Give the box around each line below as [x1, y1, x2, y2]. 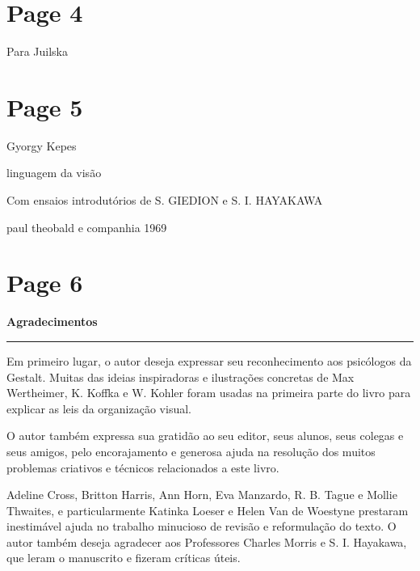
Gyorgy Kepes [6, 137, 77, 154]
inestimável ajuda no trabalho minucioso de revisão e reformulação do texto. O [6, 518, 397, 535]
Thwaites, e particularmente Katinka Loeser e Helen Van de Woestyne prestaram [6, 501, 409, 518]
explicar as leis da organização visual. [6, 400, 191, 417]
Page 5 [6, 90, 83, 123]
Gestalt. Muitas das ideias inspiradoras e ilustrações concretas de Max [6, 368, 355, 385]
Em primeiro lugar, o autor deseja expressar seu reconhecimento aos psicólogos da [6, 352, 412, 369]
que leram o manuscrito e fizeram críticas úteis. [6, 549, 241, 566]
